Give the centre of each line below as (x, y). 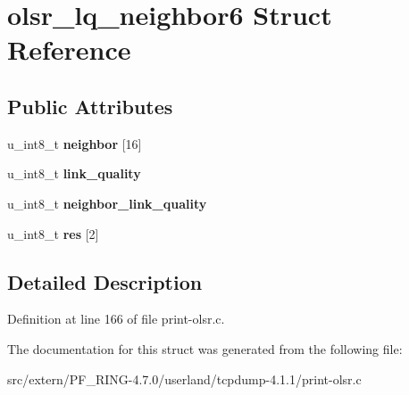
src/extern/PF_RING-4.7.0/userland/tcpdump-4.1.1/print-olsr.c (184, 379)
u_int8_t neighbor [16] (75, 143)
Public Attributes (90, 106)
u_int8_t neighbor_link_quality (107, 203)
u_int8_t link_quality (74, 173)
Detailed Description (105, 281)
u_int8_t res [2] (53, 233)
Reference (69, 49)
